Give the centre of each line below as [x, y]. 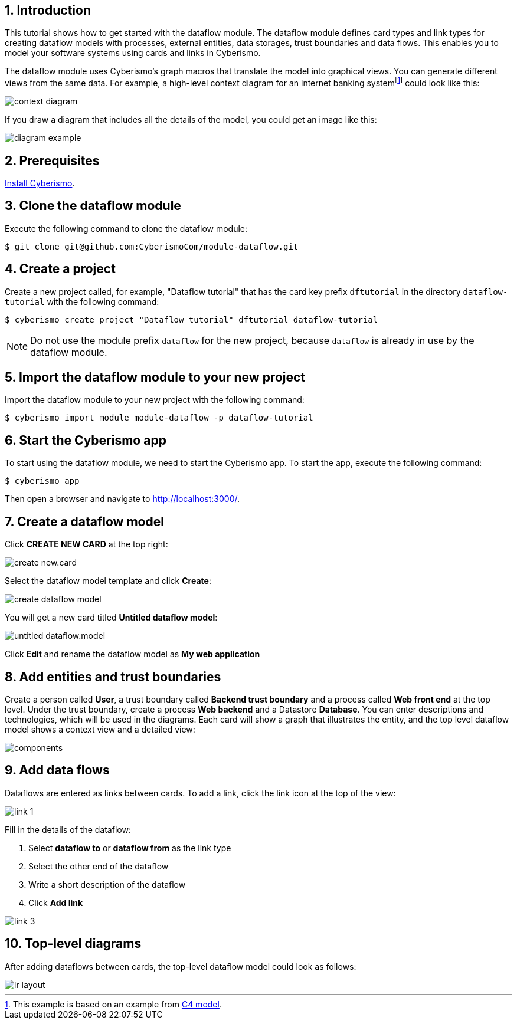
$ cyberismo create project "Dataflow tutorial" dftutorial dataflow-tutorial [192, 319]
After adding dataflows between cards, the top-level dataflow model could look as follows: [181, 966]
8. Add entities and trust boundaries [113, 677]
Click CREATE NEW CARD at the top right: [86, 544]
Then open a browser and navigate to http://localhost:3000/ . [122, 499]
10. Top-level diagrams [73, 944]
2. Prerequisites [52, 160]
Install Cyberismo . [40, 183]
